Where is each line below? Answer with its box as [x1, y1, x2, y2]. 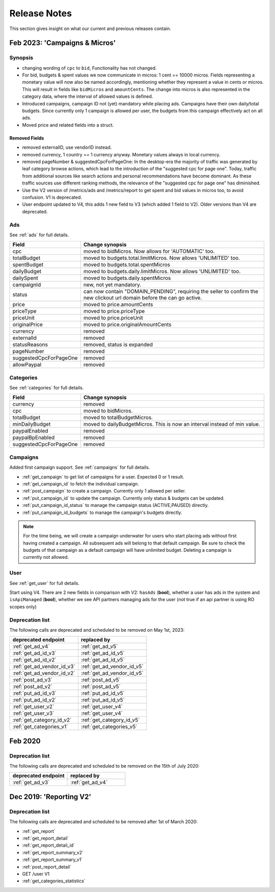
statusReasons [12, 341, 48, 348]
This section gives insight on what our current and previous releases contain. [9, 25, 172, 32]
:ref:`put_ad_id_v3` [12, 690, 57, 697]
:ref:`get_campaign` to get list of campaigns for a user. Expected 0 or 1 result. [22, 474, 184, 480]
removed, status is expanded [83, 341, 153, 348]
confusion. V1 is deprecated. [22, 194, 82, 200]
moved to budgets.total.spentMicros [83, 261, 171, 268]
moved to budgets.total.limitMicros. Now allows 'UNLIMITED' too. [83, 255, 240, 262]
